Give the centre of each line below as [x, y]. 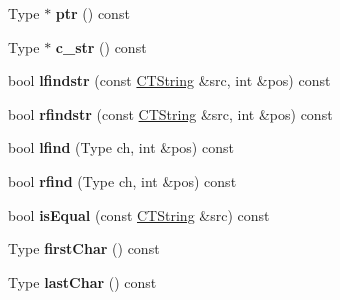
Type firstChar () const [84, 248]
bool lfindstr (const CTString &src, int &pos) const [169, 80]
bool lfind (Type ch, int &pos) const [121, 147]
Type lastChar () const [82, 281]
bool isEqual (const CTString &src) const [139, 214]
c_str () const [101, 46]
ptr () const [92, 13]
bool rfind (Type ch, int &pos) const [122, 180]
